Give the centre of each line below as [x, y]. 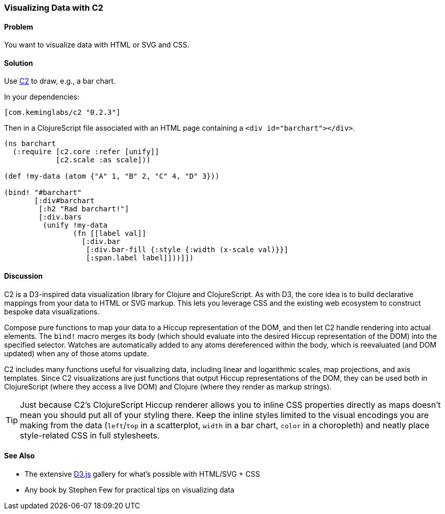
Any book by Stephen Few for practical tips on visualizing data [130, 489]
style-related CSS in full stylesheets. [90, 435]
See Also [19, 456]
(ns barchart [30, 144]
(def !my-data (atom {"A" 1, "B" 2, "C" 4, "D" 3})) [112, 176]
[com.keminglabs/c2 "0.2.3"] [62, 113]
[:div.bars [60, 217]
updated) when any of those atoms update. [77, 353]
